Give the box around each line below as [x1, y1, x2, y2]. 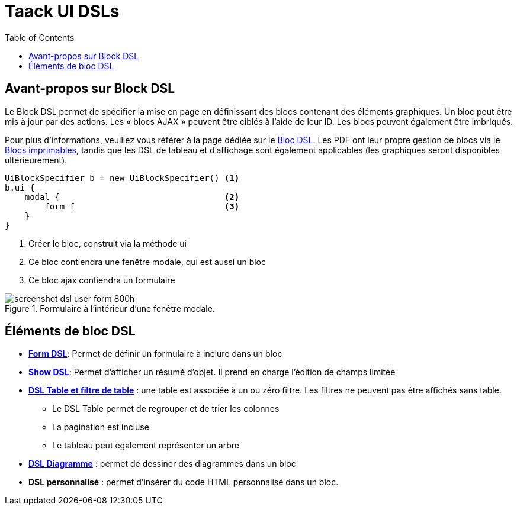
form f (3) [44, 201, 240, 211]
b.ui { [5, 182, 35, 192]
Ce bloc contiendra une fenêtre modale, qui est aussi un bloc [28, 256, 266, 267]
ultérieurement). [5, 154, 68, 165]
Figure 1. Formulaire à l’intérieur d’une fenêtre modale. [5, 303, 215, 314]
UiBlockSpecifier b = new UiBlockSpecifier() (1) [5, 173, 240, 183]
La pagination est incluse [52, 422, 149, 432]
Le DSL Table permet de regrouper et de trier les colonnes [52, 404, 280, 414]
